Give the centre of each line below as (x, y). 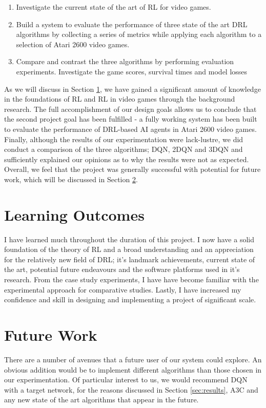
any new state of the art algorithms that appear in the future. (101, 400)
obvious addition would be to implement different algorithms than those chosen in (133, 369)
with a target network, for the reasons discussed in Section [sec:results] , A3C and (131, 389)
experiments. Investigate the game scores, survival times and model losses (132, 71)
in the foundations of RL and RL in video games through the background (120, 99)
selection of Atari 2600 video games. (73, 44)
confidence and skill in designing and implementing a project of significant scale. (130, 299)
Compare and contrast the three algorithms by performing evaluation (125, 61)
